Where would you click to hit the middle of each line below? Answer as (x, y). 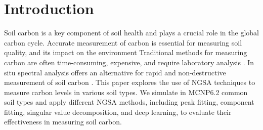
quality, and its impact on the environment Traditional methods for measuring (126, 52)
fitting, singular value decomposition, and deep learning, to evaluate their (118, 112)
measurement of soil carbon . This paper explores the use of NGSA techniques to (130, 82)
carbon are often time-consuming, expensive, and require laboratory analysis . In (129, 62)
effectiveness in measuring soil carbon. (63, 122)
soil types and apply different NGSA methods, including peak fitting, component (129, 102)
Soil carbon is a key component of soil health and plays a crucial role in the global (131, 33)
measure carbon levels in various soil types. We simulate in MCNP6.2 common (126, 92)
